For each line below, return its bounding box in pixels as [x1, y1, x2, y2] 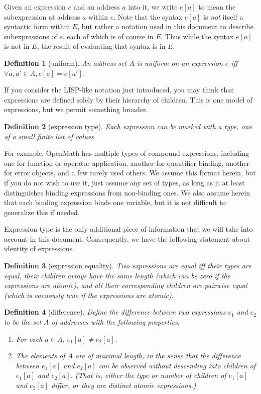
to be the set [4, 317, 42, 327]
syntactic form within [4, 21, 70, 32]
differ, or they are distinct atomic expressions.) [51, 380, 196, 390]
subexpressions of [4, 31, 57, 41]
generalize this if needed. [4, 207, 80, 217]
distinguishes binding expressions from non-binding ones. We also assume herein [4, 187, 250, 198]
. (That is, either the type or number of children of [70, 370, 226, 380]
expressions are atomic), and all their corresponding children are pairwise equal [4, 280, 247, 290]
